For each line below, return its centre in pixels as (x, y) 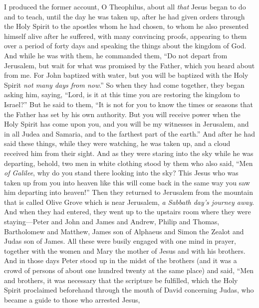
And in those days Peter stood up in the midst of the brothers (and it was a (121, 260)
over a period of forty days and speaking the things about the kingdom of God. (125, 46)
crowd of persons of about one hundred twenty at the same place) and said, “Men (129, 270)
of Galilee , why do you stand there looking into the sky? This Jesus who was (121, 173)
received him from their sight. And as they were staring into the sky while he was (129, 153)
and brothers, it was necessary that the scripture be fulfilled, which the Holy (121, 280)
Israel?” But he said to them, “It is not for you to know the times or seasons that (129, 104)
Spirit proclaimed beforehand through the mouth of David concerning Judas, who (129, 290)
